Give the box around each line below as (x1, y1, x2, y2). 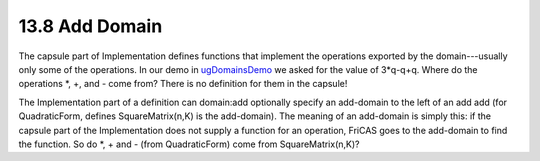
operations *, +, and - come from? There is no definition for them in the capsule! (18, 78, 348, 90)
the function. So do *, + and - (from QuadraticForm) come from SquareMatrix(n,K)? (18, 138, 360, 150)
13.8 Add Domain (18, 15, 163, 37)
